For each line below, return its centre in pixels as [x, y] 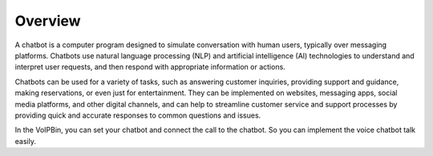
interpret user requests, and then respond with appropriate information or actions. [150, 67]
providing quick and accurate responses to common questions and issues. [138, 115]
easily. [25, 141]
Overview [48, 21]
